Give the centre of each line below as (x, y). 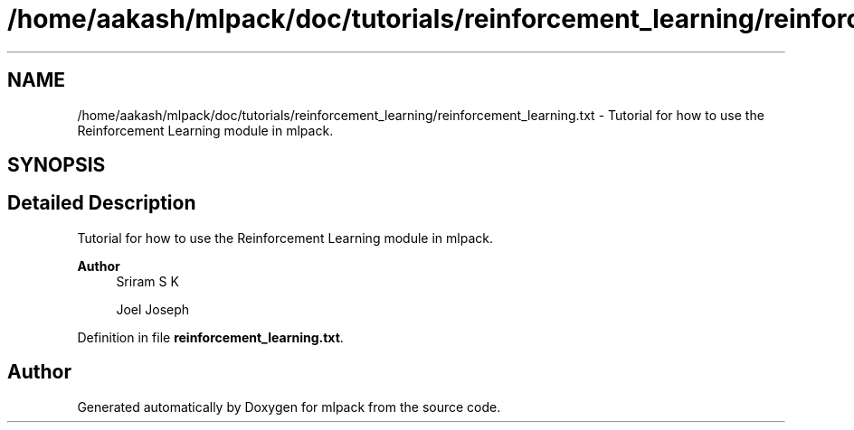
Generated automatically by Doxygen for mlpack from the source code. (289, 407)
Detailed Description (102, 203)
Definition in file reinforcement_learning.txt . (210, 337)
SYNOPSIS (57, 165)
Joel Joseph (153, 309)
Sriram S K (147, 281)
